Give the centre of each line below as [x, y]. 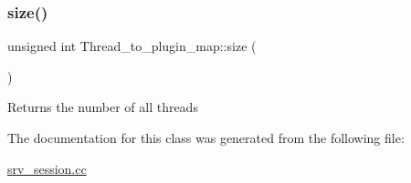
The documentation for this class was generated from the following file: [206, 137]
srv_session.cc [47, 168]
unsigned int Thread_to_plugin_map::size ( [132, 46]
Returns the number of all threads [103, 107]
